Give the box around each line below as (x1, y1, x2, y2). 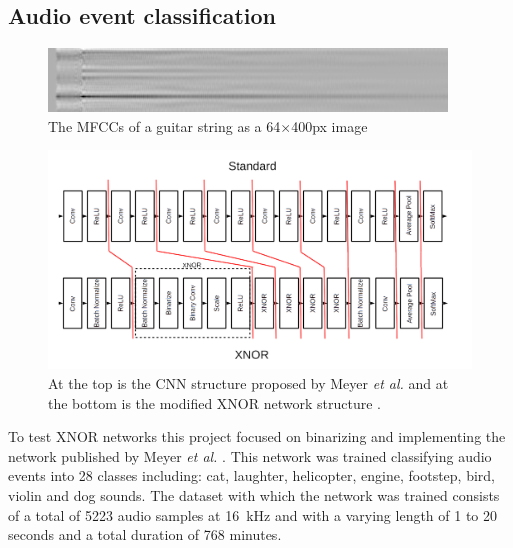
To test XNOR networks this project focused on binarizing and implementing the (8, 426, 506, 447)
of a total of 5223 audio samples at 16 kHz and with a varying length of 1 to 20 (8, 504, 498, 525)
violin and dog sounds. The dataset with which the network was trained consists (8, 484, 500, 505)
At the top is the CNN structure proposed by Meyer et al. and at (48, 373, 449, 394)
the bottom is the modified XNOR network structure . (48, 392, 381, 413)
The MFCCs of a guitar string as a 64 (48, 115, 281, 136)
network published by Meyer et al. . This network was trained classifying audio (8, 445, 492, 466)
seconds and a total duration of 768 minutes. (8, 524, 282, 545)
